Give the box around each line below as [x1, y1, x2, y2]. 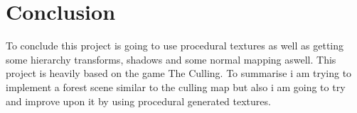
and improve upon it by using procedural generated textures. [6, 93, 271, 108]
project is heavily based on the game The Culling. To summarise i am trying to [6, 66, 352, 81]
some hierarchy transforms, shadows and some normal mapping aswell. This [6, 52, 336, 66]
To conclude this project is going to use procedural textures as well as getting [6, 38, 344, 53]
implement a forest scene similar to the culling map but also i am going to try [6, 79, 346, 94]
